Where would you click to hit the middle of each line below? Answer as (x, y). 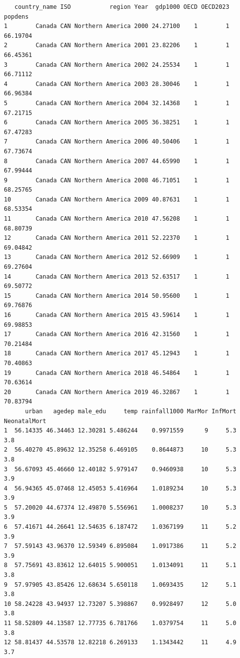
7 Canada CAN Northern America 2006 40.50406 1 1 (117, 142)
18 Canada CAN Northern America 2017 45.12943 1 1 (117, 354)
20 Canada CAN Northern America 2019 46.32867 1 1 (117, 392)
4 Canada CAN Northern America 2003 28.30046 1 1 (117, 84)
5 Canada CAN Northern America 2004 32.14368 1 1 (117, 103)
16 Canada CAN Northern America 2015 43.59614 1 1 (117, 315)
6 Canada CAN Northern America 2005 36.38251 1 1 (117, 123)
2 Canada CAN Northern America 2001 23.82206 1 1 (117, 45)
